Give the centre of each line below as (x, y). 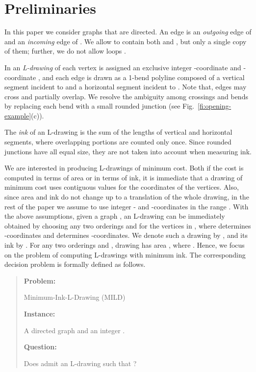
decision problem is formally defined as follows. (75, 264)
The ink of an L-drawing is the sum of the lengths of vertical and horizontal (118, 132)
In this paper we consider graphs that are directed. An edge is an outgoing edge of (128, 32)
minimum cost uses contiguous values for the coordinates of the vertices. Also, (122, 187)
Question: (40, 347)
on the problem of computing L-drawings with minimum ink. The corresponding (125, 254)
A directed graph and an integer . (74, 330)
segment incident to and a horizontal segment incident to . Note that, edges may (126, 87)
